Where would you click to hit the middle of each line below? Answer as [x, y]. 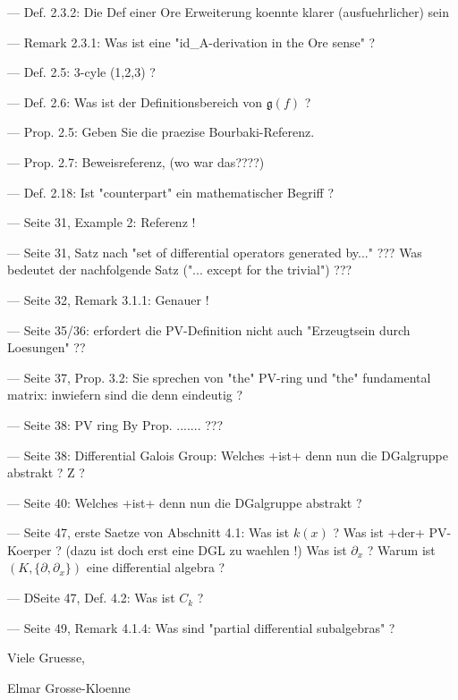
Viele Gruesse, [46, 658]
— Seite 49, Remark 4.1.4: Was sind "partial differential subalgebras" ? [201, 627]
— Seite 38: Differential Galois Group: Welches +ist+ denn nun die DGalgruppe [228, 455]
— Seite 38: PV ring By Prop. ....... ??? [115, 424]
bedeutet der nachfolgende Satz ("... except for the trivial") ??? [180, 270]
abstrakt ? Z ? [46, 472]
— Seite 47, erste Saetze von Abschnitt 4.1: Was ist [148, 532]
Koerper [30, 549]
